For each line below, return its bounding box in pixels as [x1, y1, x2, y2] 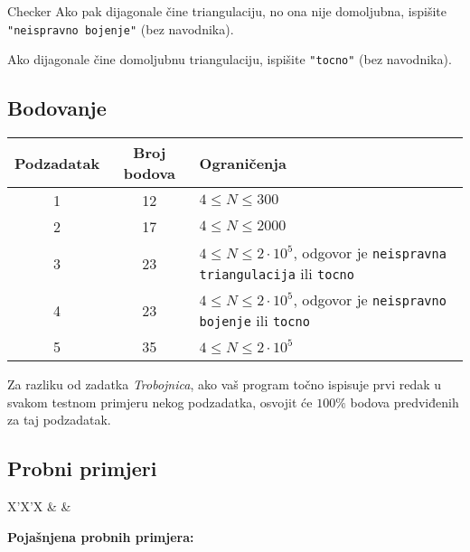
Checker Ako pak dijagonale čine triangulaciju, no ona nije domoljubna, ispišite [7, 2, 447, 20]
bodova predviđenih [350, 392, 459, 411]
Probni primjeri [7, 454, 157, 482]
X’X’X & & [7, 497, 71, 516]
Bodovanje [7, 94, 107, 122]
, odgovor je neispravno [293, 289, 446, 311]
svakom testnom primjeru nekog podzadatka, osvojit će [7, 392, 313, 411]
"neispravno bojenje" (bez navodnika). [7, 19, 234, 38]
